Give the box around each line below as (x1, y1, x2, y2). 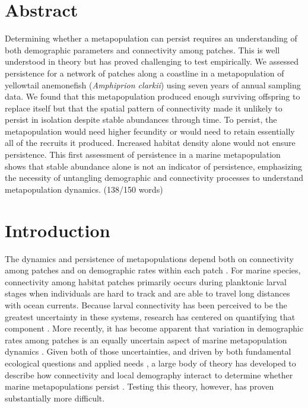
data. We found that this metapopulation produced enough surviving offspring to (5, 90, 300, 103)
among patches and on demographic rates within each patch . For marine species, (5, 264, 301, 276)
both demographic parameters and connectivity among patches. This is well (5, 43, 280, 56)
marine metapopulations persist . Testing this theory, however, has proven (5, 380, 274, 393)
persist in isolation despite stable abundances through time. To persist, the (5, 113, 277, 126)
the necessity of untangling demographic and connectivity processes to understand (5, 171, 304, 184)
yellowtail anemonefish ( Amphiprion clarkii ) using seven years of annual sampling (5, 78, 301, 91)
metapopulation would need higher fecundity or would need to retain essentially (5, 125, 295, 137)
